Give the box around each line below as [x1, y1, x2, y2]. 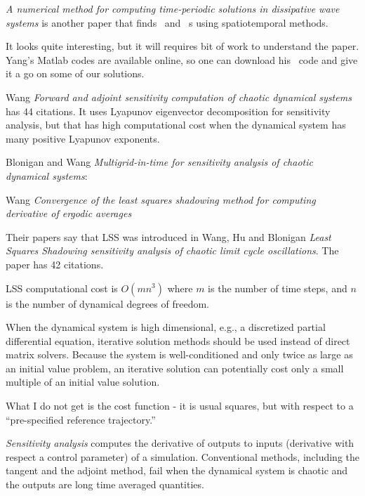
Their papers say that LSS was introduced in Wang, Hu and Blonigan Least [6, 229, 331, 244]
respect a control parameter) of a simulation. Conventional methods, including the [6, 449, 360, 464]
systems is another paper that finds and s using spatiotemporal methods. [6, 15, 328, 30]
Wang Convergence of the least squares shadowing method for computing [6, 192, 316, 207]
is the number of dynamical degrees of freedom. [6, 296, 209, 311]
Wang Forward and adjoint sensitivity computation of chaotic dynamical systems [6, 89, 352, 104]
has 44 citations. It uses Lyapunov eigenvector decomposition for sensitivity [6, 103, 331, 118]
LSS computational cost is [6, 280, 118, 295]
